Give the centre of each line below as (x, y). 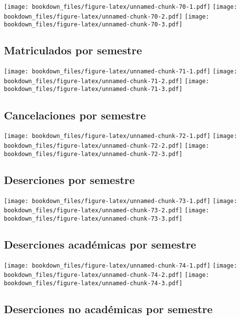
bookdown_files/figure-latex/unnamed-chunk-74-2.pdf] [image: (107, 275)
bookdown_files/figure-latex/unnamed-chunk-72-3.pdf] (93, 154)
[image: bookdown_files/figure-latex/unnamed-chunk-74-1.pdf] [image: (121, 265)
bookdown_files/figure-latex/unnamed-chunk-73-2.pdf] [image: (107, 211)
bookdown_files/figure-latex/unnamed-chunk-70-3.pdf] (93, 25)
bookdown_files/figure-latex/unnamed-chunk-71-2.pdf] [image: (107, 81)
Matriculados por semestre (73, 50)
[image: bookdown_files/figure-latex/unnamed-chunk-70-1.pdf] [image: (121, 7)
